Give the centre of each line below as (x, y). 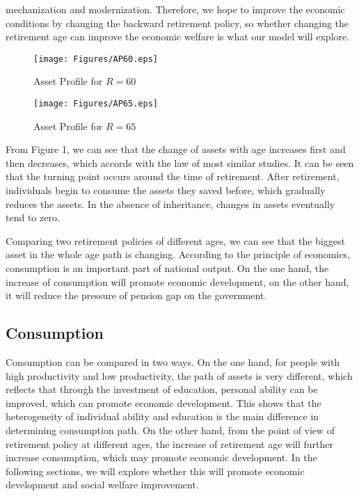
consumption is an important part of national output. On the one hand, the (167, 268)
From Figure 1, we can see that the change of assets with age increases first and (176, 149)
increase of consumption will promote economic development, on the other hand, (177, 281)
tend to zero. (33, 217)
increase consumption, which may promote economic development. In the (161, 457)
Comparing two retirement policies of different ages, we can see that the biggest (176, 240)
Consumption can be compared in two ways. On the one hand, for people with (173, 362)
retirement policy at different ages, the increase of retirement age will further (169, 443)
